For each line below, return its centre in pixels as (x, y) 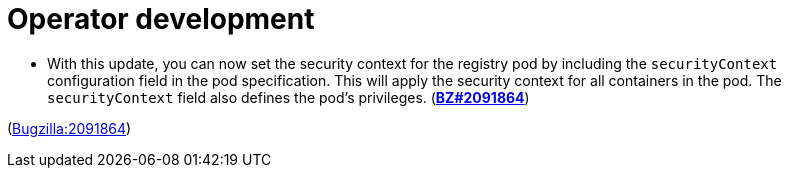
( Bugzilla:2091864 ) (69, 128)
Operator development (161, 19)
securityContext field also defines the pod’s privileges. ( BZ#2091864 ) (288, 97)
